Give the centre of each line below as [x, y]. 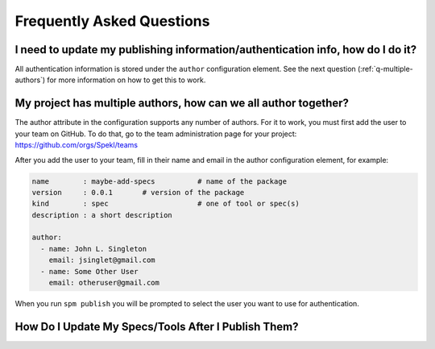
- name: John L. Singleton [94, 249]
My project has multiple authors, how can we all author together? [182, 104]
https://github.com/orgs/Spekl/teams [77, 145]
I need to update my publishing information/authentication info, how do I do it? [216, 50]
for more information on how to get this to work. [126, 80]
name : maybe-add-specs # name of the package [159, 181]
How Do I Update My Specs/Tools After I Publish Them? [157, 326]
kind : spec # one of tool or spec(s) [166, 204]
